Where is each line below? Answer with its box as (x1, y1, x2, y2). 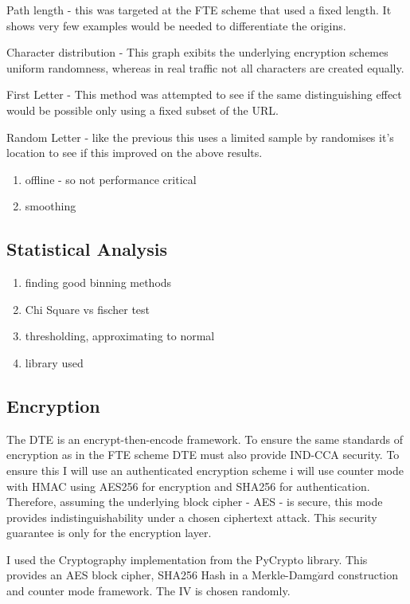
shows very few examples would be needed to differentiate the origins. (6, 17, 346, 33)
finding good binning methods (25, 274, 172, 291)
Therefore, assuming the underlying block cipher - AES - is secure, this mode (6, 493, 383, 510)
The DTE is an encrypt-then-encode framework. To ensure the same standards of (6, 430, 403, 447)
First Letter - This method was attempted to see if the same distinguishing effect (6, 86, 402, 103)
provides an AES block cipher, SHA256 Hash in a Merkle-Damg (6, 567, 318, 583)
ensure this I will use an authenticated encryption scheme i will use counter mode (6, 461, 404, 478)
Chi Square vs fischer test (25, 300, 150, 317)
